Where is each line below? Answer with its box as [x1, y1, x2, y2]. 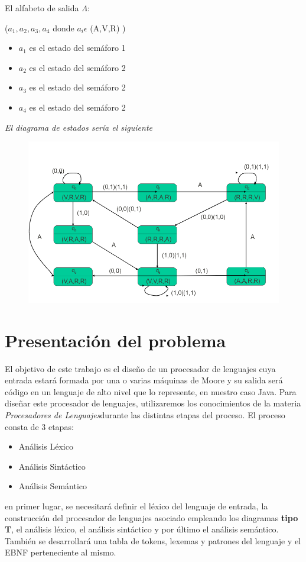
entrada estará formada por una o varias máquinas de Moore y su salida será [5, 374, 283, 386]
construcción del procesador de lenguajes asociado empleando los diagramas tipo [5, 511, 298, 524]
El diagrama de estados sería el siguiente [5, 121, 152, 133]
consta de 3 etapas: [5, 420, 74, 432]
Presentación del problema [5, 328, 226, 352]
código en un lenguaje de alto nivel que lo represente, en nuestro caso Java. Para [5, 385, 297, 398]
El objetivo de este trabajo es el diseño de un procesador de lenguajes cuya [5, 362, 276, 374]
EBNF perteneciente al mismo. [5, 546, 116, 558]
